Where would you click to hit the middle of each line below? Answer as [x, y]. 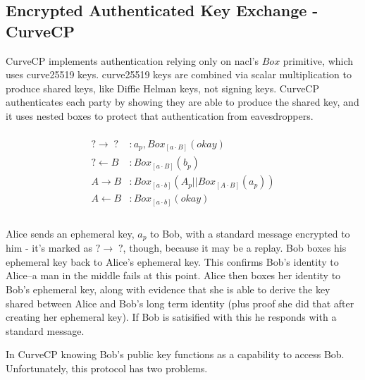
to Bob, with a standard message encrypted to [250, 233]
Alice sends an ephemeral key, [70, 233]
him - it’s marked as [49, 248]
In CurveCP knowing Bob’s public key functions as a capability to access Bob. [175, 354]
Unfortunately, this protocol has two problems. [107, 368]
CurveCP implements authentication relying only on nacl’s [132, 60]
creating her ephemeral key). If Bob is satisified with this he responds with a [171, 317]
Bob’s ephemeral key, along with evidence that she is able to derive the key [168, 289]
